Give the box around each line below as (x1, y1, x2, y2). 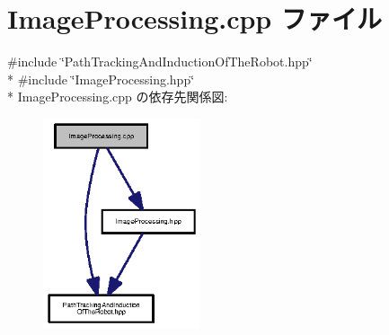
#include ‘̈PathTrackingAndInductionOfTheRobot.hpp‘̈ (7, 52, 313, 71)
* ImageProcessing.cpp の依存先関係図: (7, 87, 228, 106)
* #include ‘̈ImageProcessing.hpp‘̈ (7, 69, 195, 88)
